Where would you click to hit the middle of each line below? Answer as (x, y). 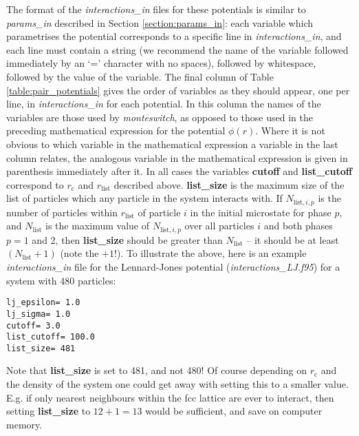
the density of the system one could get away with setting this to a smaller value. (177, 384)
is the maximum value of (98, 226)
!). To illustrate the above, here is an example (210, 253)
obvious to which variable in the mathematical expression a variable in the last (172, 144)
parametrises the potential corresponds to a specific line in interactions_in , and (174, 36)
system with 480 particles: (61, 280)
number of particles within (62, 212)
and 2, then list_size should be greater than (127, 239)
